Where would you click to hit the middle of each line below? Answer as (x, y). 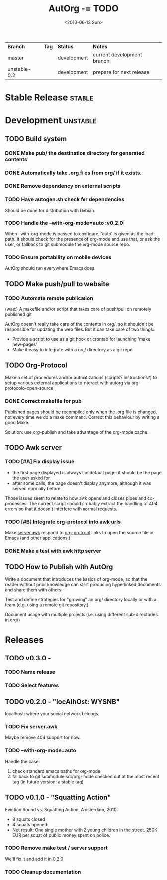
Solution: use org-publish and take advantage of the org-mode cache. (77, 432)
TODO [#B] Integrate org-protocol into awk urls (63, 522)
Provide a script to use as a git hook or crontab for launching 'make (81, 339)
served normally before (36, 488)
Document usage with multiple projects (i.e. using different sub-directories (82, 614)
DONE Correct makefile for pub (43, 401)
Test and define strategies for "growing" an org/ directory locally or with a (81, 599)
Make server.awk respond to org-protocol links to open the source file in (79, 533)
